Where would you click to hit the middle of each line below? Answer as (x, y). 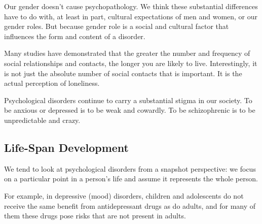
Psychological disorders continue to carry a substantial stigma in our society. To (128, 100)
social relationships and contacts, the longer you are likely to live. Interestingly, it (131, 63)
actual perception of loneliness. (52, 83)
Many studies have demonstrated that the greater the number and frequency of (127, 53)
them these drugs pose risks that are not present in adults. (95, 216)
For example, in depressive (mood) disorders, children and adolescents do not (124, 195)
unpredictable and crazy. (42, 120)
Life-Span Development (66, 147)
